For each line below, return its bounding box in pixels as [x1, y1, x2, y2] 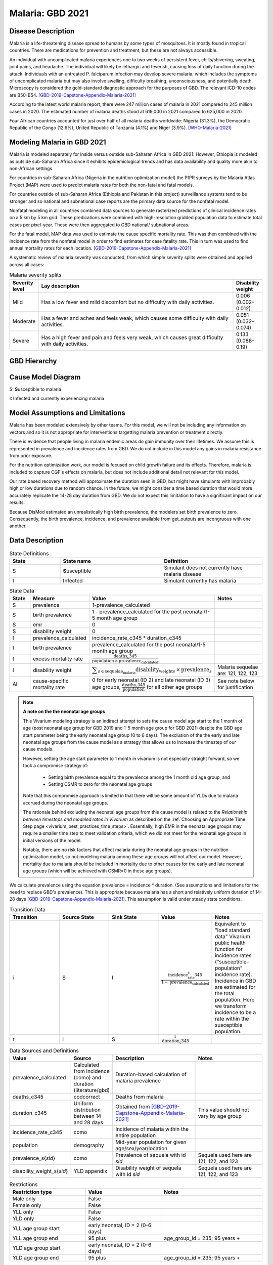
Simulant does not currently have [164, 564, 243, 571]
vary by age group [198, 1113, 242, 1120]
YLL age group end [12, 1235, 58, 1242]
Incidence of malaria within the [115, 1126, 189, 1133]
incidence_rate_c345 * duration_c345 [92, 635, 181, 642]
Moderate [12, 318, 36, 325]
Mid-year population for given [115, 1138, 187, 1146]
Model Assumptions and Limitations [9, 409, 126, 417]
